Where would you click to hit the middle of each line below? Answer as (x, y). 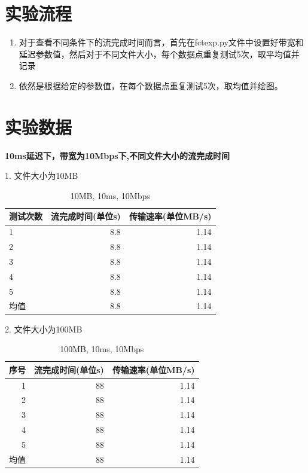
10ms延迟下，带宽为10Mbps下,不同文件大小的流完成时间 (117, 155)
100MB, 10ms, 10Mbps (102, 349)
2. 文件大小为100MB (44, 329)
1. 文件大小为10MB (42, 176)
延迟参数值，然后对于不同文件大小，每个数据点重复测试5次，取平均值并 (159, 54)
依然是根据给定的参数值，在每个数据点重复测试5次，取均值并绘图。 (151, 85)
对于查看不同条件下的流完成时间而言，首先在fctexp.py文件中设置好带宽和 (161, 42)
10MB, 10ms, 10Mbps (110, 195)
